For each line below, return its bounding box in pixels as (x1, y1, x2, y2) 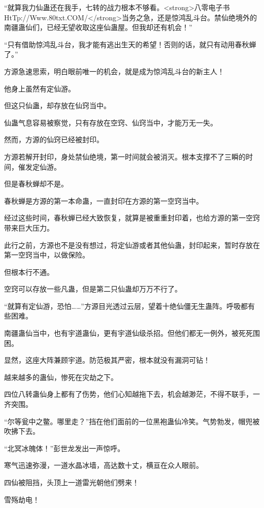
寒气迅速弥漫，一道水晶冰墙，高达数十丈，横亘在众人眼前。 (4, 460, 203, 470)
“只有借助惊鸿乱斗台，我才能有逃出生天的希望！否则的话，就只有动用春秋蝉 (4, 39, 256, 49)
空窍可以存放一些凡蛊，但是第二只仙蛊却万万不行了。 (4, 283, 182, 294)
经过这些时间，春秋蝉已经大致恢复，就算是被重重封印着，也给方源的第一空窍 (4, 212, 260, 223)
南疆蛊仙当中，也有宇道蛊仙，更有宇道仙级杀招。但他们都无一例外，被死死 (4, 328, 253, 338)
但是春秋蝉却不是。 (4, 178, 68, 189)
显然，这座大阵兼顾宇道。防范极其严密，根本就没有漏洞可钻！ (4, 355, 210, 365)
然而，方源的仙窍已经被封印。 (4, 134, 104, 145)
